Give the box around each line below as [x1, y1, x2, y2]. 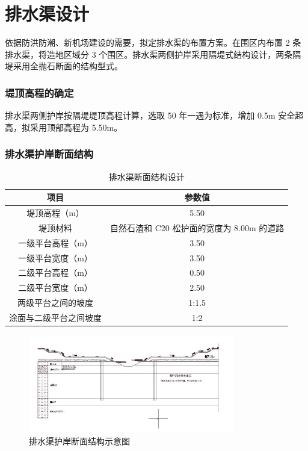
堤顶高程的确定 [5, 85, 74, 100]
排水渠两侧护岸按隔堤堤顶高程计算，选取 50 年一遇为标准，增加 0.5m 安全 [5, 109, 295, 122]
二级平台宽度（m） [18, 281, 93, 294]
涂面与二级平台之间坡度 [9, 311, 102, 323]
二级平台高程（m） [18, 266, 93, 279]
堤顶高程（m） [26, 206, 84, 219]
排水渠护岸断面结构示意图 [29, 434, 130, 447]
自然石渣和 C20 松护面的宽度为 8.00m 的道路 [110, 221, 285, 234]
